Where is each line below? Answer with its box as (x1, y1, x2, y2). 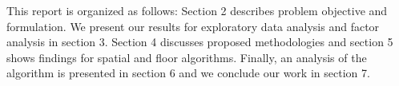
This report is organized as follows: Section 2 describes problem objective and (6, 2, 388, 18)
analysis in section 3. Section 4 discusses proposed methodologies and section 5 (6, 33, 393, 50)
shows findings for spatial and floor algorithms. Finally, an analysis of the (6, 49, 367, 65)
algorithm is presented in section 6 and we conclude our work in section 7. (6, 64, 370, 81)
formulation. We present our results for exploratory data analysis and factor (6, 18, 380, 34)
